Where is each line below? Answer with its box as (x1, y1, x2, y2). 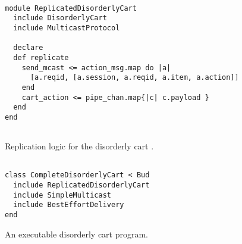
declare (13, 43, 43, 52)
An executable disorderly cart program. (5, 227, 149, 240)
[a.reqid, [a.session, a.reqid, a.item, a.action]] (30, 73, 239, 82)
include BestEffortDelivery (13, 201, 124, 209)
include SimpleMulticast (13, 190, 111, 199)
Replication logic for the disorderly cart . (5, 140, 154, 152)
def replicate (13, 53, 69, 62)
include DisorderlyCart (13, 14, 107, 23)
